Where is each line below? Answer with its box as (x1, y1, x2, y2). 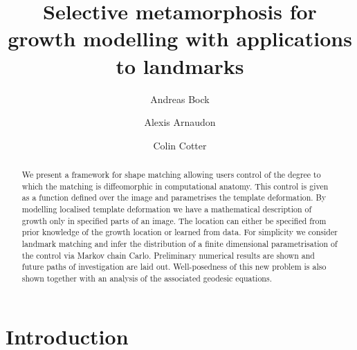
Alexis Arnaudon (144, 115, 216, 129)
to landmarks (116, 51, 244, 80)
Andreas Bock (150, 91, 210, 106)
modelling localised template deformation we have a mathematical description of (21, 203, 312, 215)
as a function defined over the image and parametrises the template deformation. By (21, 192, 327, 203)
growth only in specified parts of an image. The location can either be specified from (21, 214, 327, 226)
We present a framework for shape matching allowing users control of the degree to (21, 169, 321, 181)
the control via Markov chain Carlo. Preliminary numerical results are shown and (21, 249, 315, 261)
